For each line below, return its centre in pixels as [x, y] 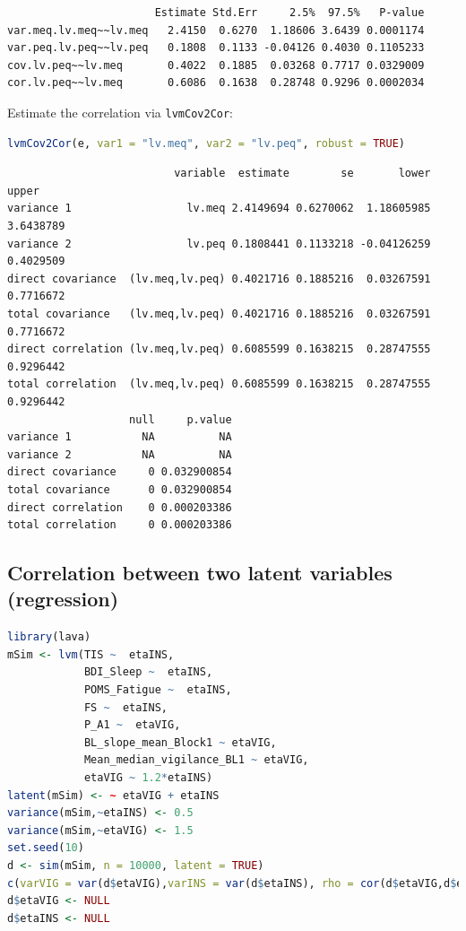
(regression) [63, 599]
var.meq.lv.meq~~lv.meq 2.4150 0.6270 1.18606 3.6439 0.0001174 [216, 30]
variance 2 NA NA [120, 454]
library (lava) [49, 637]
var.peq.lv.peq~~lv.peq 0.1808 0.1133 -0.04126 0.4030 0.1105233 [216, 48]
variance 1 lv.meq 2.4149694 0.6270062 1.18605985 [219, 209]
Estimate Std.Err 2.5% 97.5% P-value [289, 13]
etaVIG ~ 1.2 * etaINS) [148, 778]
